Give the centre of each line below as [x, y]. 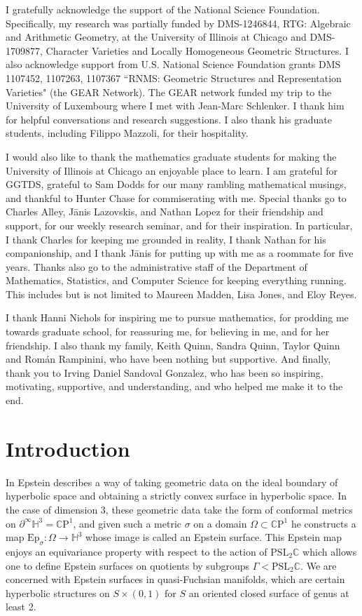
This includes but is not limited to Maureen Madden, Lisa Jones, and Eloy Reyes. [181, 294]
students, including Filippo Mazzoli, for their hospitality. [127, 133]
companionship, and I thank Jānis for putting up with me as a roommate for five [180, 253]
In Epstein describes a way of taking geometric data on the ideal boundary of [172, 482]
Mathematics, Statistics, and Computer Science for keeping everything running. [176, 280]
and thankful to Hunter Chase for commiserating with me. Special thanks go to [176, 197]
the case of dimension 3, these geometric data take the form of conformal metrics [179, 509]
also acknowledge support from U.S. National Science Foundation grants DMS [173, 64]
